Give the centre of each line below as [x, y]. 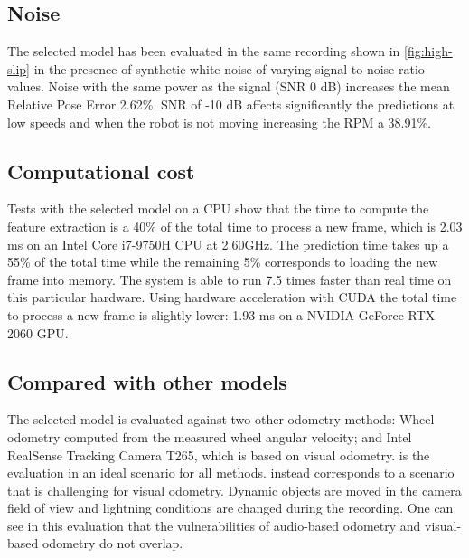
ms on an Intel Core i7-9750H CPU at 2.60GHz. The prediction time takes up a [228, 244]
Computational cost [101, 170]
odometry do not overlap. [113, 543]
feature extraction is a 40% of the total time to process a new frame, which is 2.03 [235, 226]
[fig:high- [428, 51]
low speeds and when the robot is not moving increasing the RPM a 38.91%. [219, 122]
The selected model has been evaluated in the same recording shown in [204, 51]
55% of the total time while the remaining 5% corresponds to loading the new [223, 262]
